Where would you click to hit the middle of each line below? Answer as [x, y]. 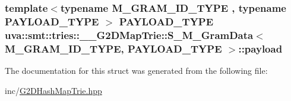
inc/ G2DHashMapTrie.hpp [53, 90]
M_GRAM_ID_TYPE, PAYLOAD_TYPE [113, 48]
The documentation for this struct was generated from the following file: [136, 70]
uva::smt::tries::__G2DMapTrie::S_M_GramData [129, 35]
